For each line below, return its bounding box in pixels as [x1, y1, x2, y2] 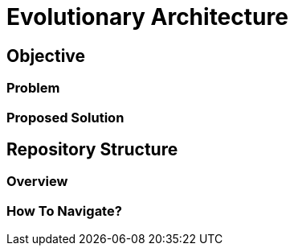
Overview [6, 173, 68, 190]
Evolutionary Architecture [6, 3, 288, 31]
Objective [6, 45, 86, 66]
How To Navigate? [6, 202, 122, 219]
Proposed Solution [6, 109, 125, 126]
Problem [6, 80, 60, 97]
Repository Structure [6, 138, 178, 159]
